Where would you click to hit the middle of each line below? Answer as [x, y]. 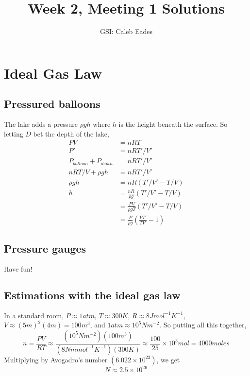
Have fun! [18, 268]
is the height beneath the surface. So [173, 124]
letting [14, 133]
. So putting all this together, [203, 325]
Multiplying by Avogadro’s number [56, 359]
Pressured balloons [52, 104]
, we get [168, 359]
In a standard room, [34, 315]
